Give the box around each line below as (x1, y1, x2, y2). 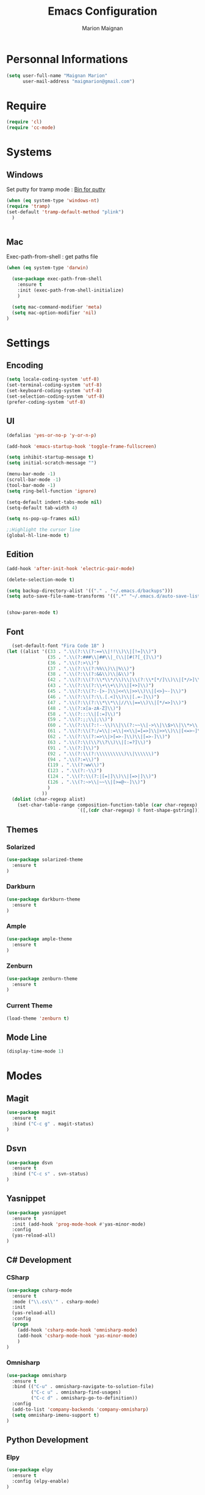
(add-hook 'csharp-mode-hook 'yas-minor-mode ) (17, 1332, 138, 1339)
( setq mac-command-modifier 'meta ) (12, 304, 103, 310)
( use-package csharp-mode (6, 1287, 72, 1293)
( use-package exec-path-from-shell (12, 276, 103, 282)
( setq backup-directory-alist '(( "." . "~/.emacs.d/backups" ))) (6, 588, 173, 594)
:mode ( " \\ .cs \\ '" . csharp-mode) (12, 1298, 99, 1305)
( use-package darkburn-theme (6, 896, 81, 902)
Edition (6, 549, 34, 560)
